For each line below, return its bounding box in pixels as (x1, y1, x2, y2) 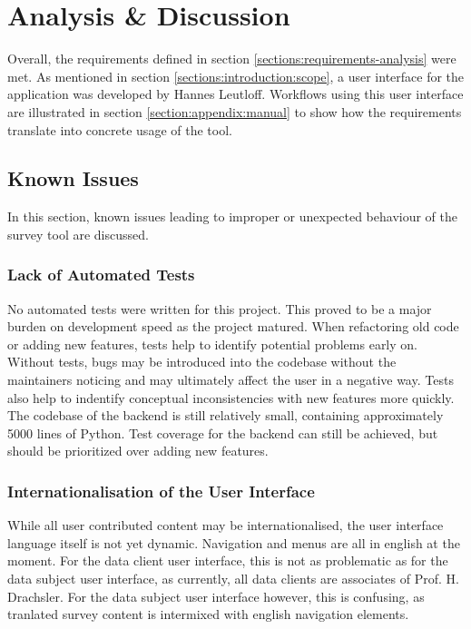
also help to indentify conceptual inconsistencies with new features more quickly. (7, 388, 455, 407)
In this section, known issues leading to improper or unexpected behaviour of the (7, 207, 458, 226)
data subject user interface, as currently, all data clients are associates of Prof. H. (7, 569, 459, 588)
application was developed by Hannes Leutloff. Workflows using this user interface (7, 84, 464, 103)
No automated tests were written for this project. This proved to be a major (7, 299, 432, 318)
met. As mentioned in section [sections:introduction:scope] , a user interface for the (7, 66, 465, 85)
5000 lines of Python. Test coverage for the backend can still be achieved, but (7, 423, 438, 442)
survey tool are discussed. (7, 224, 149, 243)
